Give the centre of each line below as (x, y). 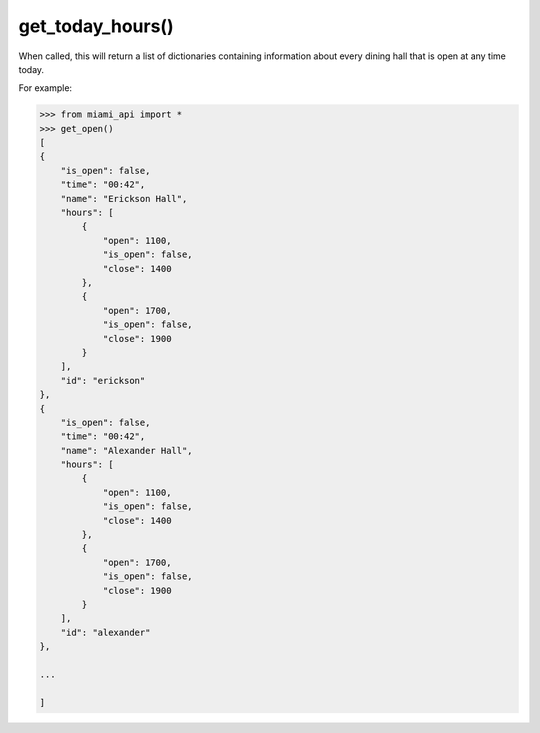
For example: (45, 88)
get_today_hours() (96, 26)
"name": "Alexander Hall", (127, 450)
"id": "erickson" (103, 380)
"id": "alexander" (105, 632)
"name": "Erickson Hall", (124, 198)
